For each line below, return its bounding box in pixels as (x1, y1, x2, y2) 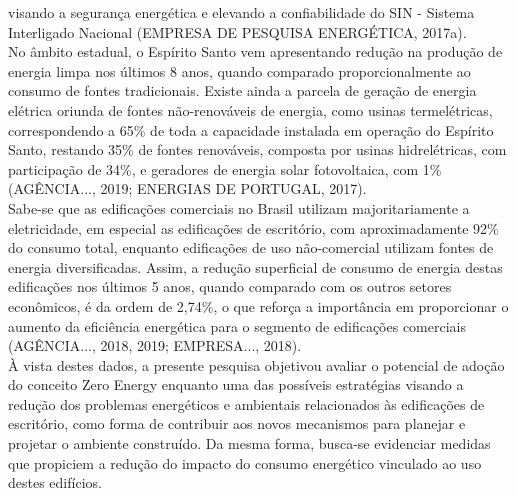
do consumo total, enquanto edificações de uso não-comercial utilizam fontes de (8, 237, 494, 258)
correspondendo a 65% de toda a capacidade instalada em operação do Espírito (8, 119, 494, 140)
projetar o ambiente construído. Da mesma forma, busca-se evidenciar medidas (8, 433, 491, 454)
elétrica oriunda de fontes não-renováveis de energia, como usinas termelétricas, (8, 99, 493, 120)
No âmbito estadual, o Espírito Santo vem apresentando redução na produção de (8, 41, 503, 62)
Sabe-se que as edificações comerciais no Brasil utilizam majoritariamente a (8, 197, 470, 218)
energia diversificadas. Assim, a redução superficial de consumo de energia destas (8, 256, 503, 277)
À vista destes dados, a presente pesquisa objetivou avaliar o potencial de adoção (8, 354, 505, 375)
